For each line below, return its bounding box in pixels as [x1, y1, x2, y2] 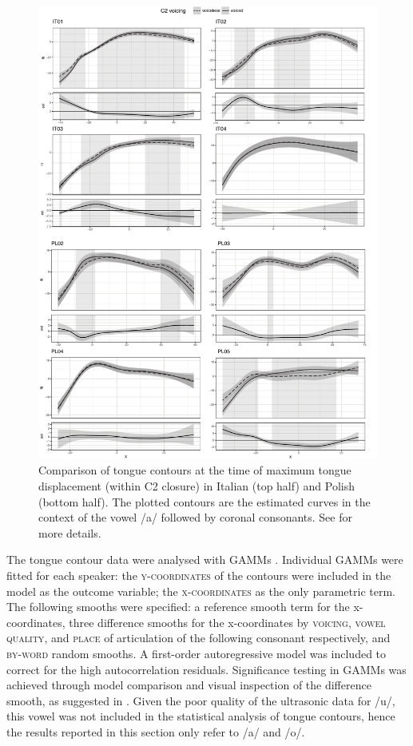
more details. [38, 524, 101, 541]
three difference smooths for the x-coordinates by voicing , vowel [69, 613, 386, 630]
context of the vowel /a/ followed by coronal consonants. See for [38, 509, 352, 526]
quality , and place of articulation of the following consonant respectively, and [6, 629, 391, 646]
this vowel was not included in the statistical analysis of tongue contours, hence [6, 708, 395, 724]
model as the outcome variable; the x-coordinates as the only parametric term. [6, 582, 395, 599]
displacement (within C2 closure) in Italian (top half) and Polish [38, 477, 355, 494]
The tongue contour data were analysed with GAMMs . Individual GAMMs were [6, 551, 403, 568]
